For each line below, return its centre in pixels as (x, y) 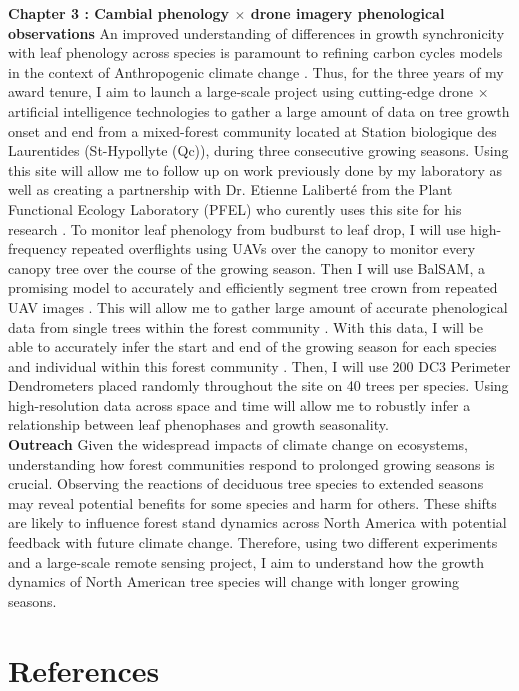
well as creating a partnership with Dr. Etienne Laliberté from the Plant (230, 189)
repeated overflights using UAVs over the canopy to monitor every (273, 248)
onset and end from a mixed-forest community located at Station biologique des (252, 130)
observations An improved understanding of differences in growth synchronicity (256, 32)
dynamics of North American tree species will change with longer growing (234, 581)
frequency (37, 248)
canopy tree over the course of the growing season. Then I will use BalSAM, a (246, 267)
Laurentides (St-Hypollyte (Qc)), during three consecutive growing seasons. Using (258, 150)
